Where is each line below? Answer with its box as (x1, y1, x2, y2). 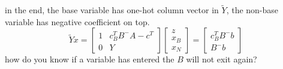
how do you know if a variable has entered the (5, 53, 174, 65)
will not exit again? (186, 53, 257, 65)
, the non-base (226, 4, 279, 16)
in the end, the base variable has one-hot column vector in (5, 4, 219, 16)
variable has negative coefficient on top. (5, 15, 150, 28)
